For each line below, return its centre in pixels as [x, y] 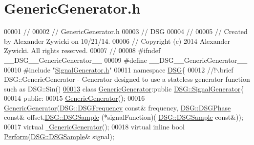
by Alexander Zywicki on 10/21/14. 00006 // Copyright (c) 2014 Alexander [117, 41]
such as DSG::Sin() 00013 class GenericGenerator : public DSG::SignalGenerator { [124, 88]
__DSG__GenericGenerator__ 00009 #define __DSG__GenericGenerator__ [126, 60]
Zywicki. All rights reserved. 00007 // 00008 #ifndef [82, 50]
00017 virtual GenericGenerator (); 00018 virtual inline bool [94, 127]
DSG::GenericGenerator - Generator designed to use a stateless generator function [127, 79]
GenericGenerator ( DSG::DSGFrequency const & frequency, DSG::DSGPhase [117, 107]
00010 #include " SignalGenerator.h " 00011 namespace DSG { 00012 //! [110, 69]
